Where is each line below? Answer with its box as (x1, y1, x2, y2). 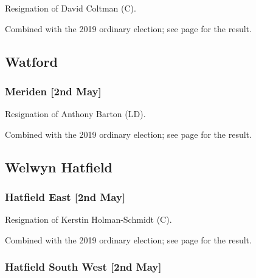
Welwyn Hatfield (5, 157, 113, 176)
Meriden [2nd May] (5, 83, 102, 98)
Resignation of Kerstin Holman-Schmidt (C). (5, 213, 172, 226)
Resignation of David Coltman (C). (5, 2, 136, 14)
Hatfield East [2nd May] (5, 189, 126, 205)
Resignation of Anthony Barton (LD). (5, 107, 146, 120)
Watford (5, 52, 58, 70)
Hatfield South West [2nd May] (5, 259, 162, 274)
